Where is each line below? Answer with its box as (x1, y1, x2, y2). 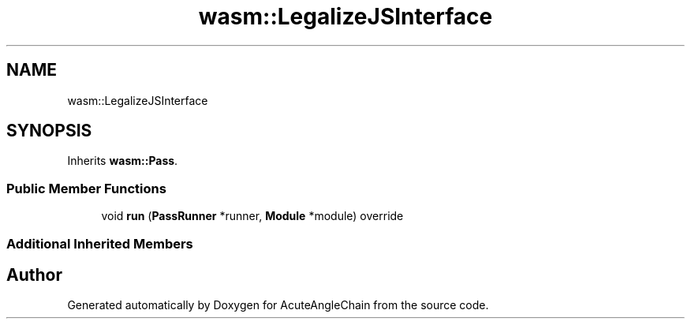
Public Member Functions (6, 180, 166, 196)
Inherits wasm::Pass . (67, 154, 178, 168)
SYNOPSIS (6, 121, 92, 141)
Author (6, 264, 62, 285)
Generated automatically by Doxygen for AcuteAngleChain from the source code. (67, 298, 489, 312)
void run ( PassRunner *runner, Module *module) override (101, 209, 404, 223)
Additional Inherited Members (6, 235, 193, 252)
